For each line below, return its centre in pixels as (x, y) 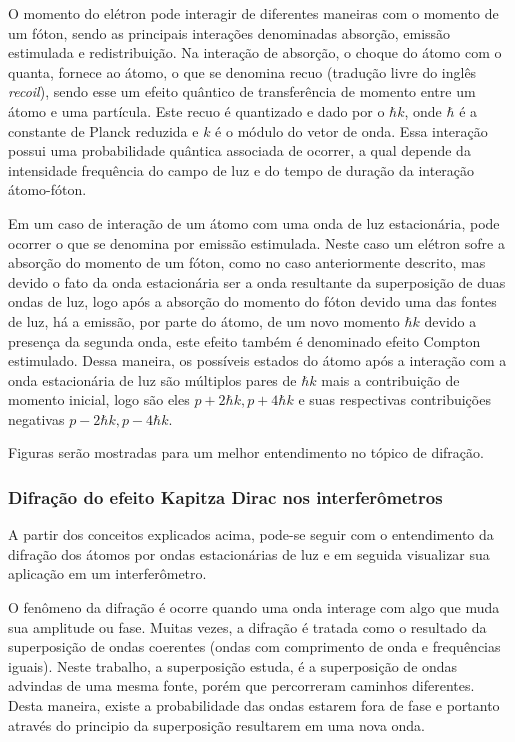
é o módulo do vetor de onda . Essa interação (351, 130)
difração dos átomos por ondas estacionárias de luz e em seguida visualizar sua (249, 553)
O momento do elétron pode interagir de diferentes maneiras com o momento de (253, 13)
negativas (36, 418)
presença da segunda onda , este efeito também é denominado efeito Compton (244, 340)
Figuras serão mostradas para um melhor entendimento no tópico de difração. (246, 452)
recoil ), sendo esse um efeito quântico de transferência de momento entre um (242, 91)
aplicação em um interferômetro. (107, 573)
